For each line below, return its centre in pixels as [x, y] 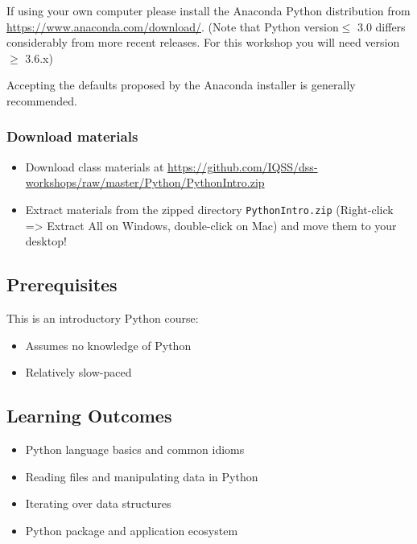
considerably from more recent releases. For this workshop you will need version [203, 42]
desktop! [46, 241]
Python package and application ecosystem [132, 530]
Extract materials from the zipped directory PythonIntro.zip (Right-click [209, 209]
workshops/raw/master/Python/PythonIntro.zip [145, 182]
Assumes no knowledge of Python [108, 345]
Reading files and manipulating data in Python [142, 476]
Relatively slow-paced [78, 372]
